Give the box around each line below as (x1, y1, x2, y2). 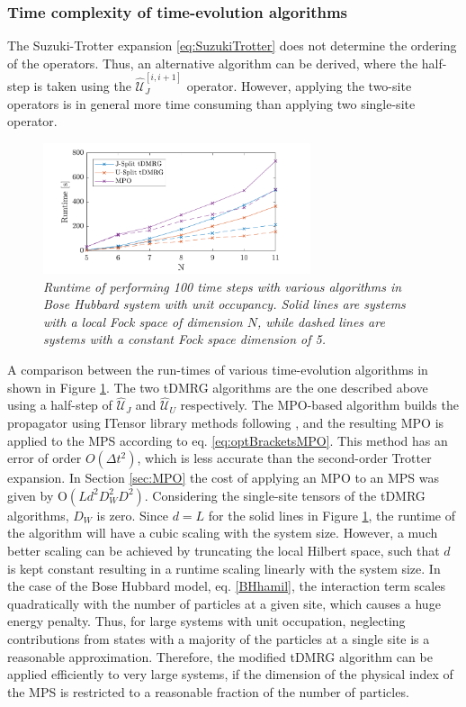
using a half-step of (7, 395, 112, 414)
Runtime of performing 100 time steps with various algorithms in (43, 276, 402, 295)
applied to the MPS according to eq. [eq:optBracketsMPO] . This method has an (7, 431, 448, 449)
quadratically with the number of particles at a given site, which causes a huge (7, 594, 441, 612)
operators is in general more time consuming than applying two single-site (7, 94, 416, 113)
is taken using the (33, 77, 131, 95)
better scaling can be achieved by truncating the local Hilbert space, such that (7, 540, 440, 559)
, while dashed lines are (256, 312, 385, 331)
